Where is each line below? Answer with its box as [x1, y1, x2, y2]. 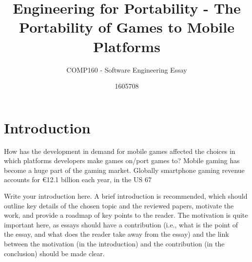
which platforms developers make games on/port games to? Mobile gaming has [4, 155, 240, 166]
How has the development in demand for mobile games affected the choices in [4, 146, 235, 156]
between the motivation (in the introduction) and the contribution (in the [4, 238, 225, 248]
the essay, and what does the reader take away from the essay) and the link [4, 229, 229, 239]
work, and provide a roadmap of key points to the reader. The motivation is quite [4, 210, 248, 220]
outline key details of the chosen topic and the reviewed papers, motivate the [4, 200, 234, 210]
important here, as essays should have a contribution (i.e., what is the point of [4, 219, 238, 229]
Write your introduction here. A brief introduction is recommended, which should [4, 191, 248, 201]
